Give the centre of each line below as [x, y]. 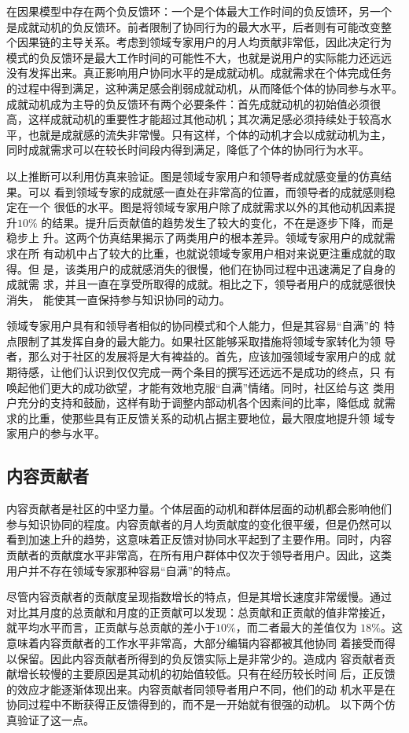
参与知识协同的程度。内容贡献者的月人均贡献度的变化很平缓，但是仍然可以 [199, 524]
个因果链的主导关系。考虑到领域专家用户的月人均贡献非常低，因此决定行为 [199, 42]
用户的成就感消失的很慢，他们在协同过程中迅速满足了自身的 [241, 268]
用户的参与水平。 [61, 433]
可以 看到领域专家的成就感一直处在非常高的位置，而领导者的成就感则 [206, 191]
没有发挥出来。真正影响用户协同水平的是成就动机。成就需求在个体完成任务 [199, 73]
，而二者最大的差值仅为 [296, 627]
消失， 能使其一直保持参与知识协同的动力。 [118, 299]
